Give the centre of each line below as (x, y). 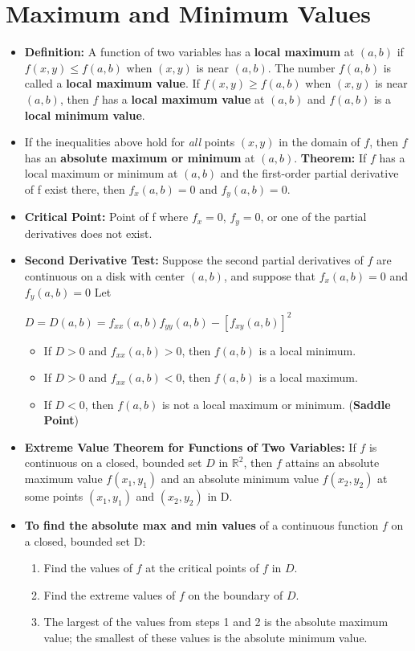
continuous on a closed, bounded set (113, 463)
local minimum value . (85, 115)
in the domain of (319, 142)
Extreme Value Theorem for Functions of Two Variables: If (190, 446)
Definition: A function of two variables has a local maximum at (189, 52)
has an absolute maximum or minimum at (140, 157)
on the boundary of (236, 594)
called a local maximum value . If (112, 83)
